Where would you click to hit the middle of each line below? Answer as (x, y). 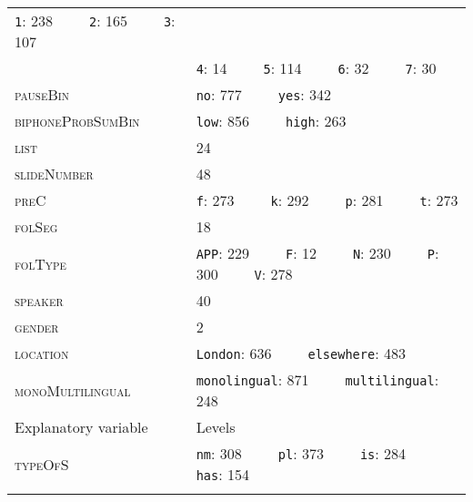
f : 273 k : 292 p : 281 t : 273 (327, 200)
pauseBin (42, 94)
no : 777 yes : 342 (264, 94)
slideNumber (54, 174)
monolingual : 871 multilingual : (317, 379)
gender (37, 327)
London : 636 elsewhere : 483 (301, 353)
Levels (216, 427)
